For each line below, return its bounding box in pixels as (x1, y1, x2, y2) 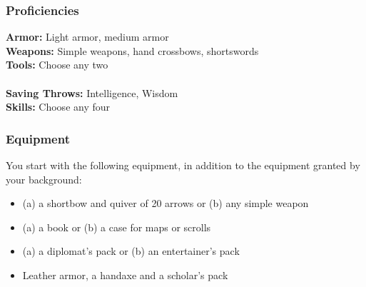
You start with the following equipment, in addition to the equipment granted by (6, 158, 360, 172)
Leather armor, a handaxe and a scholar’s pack (22, 267, 228, 282)
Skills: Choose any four (6, 99, 111, 114)
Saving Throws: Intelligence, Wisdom (6, 85, 178, 100)
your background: (6, 171, 82, 186)
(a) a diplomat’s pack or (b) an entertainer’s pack (22, 243, 240, 258)
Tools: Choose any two (6, 57, 108, 72)
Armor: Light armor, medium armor (6, 29, 169, 44)
